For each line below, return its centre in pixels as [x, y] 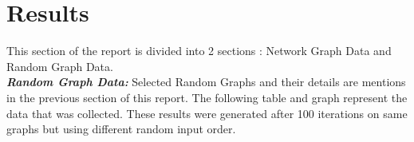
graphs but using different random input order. [121, 129]
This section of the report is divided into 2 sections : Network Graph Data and [199, 51]
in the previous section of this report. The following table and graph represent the [207, 97]
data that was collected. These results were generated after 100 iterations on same [207, 113]
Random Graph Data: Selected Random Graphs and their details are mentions [206, 82]
